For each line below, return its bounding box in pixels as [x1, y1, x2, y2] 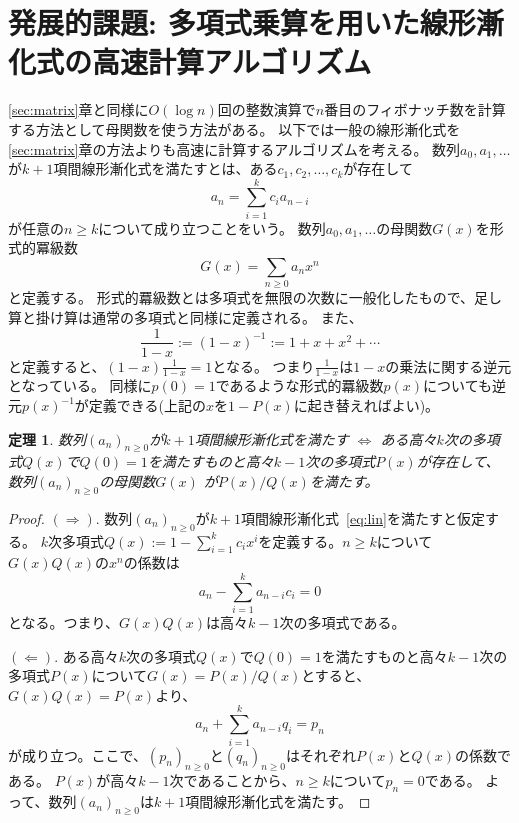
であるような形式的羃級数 [215, 375, 384, 396]
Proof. [8, 507, 45, 528]
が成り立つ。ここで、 [8, 744, 147, 765]
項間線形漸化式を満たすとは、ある [53, 158, 278, 179]
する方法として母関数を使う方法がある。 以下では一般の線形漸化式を [8, 118, 461, 139]
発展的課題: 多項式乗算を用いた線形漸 [8, 2, 504, 43]
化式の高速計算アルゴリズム [8, 41, 372, 82]
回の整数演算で [217, 99, 316, 120]
